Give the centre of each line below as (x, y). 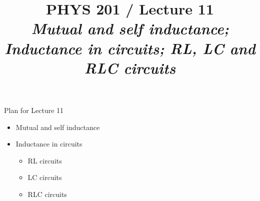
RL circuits (45, 160)
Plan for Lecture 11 (34, 110)
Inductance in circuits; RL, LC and (130, 48)
